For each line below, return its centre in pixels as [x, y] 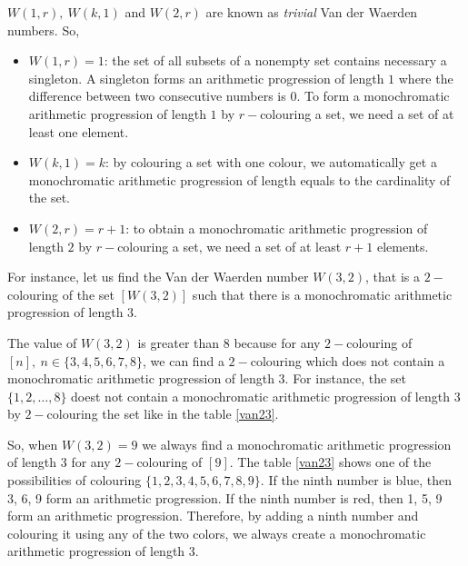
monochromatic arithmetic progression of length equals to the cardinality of [239, 179]
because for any [277, 342]
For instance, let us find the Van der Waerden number [158, 277]
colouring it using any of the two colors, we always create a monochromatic [217, 533]
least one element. [79, 131]
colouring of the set [61, 294]
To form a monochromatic [377, 96]
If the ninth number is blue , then [360, 480]
